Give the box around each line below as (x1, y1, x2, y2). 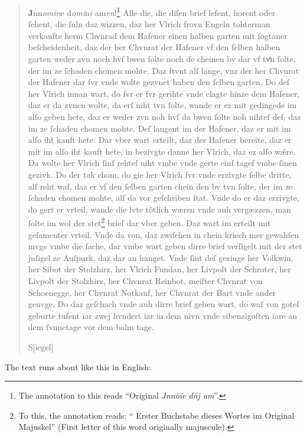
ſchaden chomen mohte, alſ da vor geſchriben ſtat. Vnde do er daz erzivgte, (28, 191, 299, 204)
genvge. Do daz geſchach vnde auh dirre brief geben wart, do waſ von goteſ (28, 298, 299, 310)
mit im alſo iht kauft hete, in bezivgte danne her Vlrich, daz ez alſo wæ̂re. (28, 145, 296, 157)
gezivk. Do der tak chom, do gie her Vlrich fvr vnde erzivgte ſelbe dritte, (28, 168, 292, 180)
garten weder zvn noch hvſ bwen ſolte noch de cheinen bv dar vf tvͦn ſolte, (28, 53, 296, 65)
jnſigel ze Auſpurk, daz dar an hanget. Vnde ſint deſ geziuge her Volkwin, (28, 251, 293, 263)
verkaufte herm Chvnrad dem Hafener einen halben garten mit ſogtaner (28, 29, 288, 41)
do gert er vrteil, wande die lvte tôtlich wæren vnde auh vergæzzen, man (28, 203, 291, 215)
